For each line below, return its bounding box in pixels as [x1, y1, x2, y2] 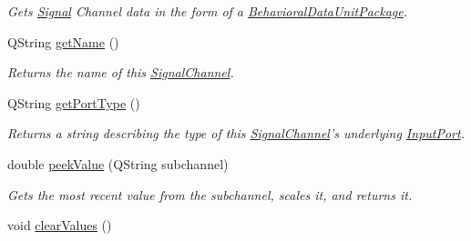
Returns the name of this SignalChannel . [7, 63, 234, 82]
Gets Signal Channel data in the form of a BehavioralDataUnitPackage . [7, 2, 408, 20]
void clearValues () [7, 216, 112, 235]
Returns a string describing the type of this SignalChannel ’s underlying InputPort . [7, 124, 465, 143]
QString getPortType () [7, 93, 140, 112]
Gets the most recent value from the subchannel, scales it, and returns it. [7, 185, 413, 204]
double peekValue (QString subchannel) [7, 154, 229, 173]
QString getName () [7, 32, 119, 51]
